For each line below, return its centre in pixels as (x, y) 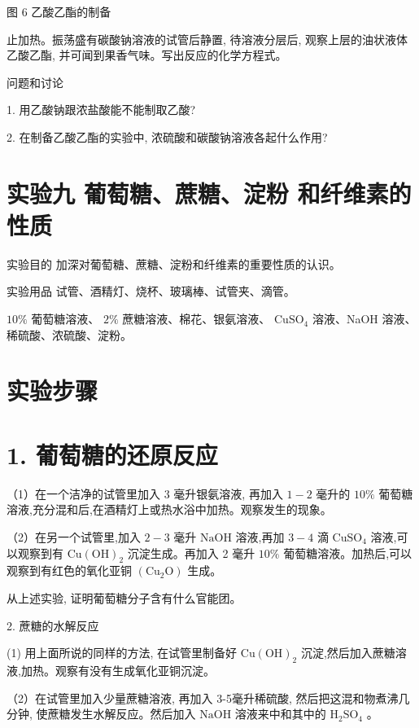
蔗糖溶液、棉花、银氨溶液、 (196, 319)
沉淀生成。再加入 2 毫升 (191, 553)
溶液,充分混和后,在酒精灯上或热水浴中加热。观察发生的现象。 (169, 509)
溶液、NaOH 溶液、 (364, 319)
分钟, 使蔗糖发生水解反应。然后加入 (101, 714)
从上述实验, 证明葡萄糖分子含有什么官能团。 (124, 597)
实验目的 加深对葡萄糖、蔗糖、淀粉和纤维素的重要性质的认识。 (174, 263)
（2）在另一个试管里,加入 (74, 536)
